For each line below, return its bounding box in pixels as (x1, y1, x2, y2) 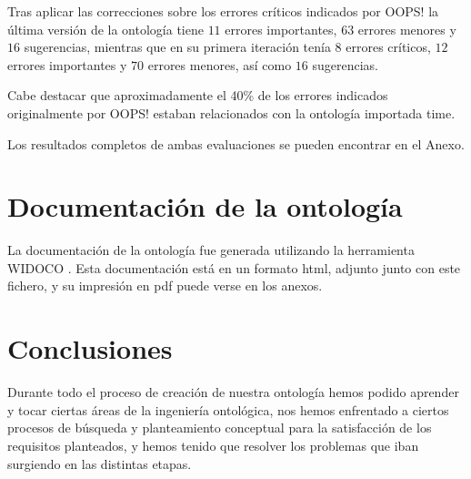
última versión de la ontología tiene (7, 19, 204, 38)
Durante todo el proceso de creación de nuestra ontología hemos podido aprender (7, 382, 459, 402)
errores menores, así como (147, 55, 292, 74)
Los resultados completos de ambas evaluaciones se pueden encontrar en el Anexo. (7, 134, 465, 153)
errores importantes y (7, 55, 127, 74)
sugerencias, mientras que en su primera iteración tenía (24, 37, 331, 56)
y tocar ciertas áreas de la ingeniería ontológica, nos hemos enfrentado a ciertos (7, 400, 449, 419)
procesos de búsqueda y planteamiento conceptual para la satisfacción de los (7, 418, 432, 437)
